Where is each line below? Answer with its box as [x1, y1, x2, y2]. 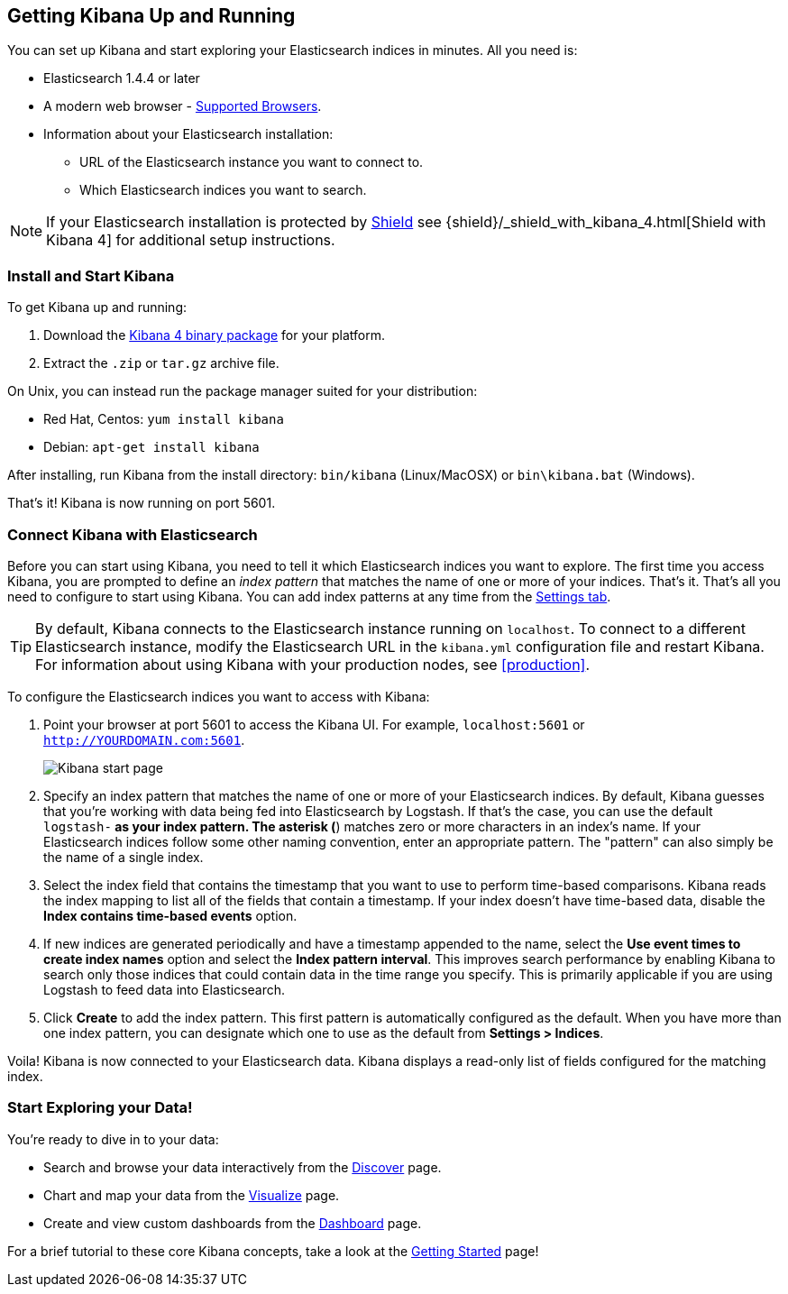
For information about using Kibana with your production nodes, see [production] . [35, 655, 591, 674]
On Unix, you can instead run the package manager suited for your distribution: [7, 383, 478, 399]
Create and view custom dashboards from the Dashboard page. [43, 1215, 422, 1231]
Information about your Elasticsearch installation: [43, 126, 334, 142]
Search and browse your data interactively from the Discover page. [43, 1159, 442, 1175]
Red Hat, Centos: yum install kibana [43, 411, 284, 427]
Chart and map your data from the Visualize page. [43, 1187, 340, 1203]
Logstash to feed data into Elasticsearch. [43, 981, 286, 997]
